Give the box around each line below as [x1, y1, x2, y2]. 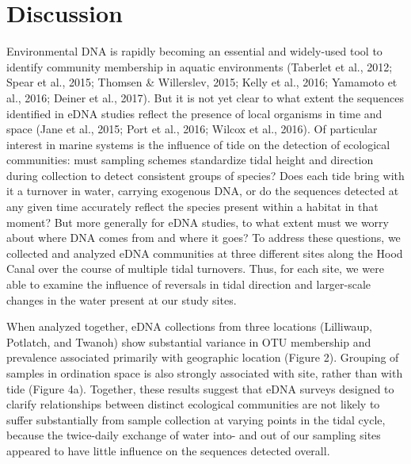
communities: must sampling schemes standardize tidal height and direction [6, 151, 374, 168]
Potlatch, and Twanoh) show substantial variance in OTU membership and [6, 333, 371, 350]
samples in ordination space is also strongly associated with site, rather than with [6, 365, 403, 381]
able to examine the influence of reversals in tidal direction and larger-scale [6, 276, 371, 293]
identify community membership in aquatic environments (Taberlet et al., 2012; [6, 58, 393, 75]
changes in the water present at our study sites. [6, 291, 237, 308]
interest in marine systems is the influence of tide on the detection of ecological [6, 136, 390, 152]
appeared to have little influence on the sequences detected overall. [6, 442, 330, 458]
